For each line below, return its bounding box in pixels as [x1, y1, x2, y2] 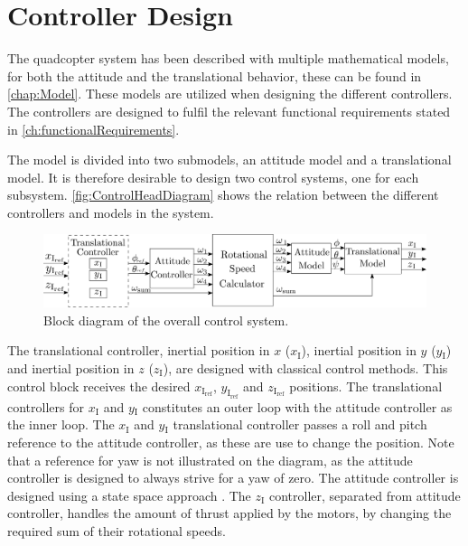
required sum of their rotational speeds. [7, 521, 226, 540]
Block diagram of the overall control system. [43, 310, 289, 329]
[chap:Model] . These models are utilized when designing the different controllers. [7, 84, 453, 103]
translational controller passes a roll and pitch [173, 415, 427, 434]
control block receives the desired [7, 376, 191, 395]
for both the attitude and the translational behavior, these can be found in [7, 66, 422, 85]
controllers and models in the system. [7, 202, 214, 221]
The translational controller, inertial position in [7, 341, 270, 360]
